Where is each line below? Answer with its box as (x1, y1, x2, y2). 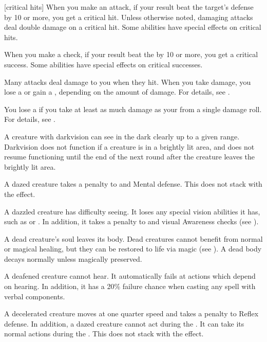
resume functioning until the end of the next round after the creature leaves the (4, 151, 255, 162)
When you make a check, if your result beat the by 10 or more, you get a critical (4, 49, 258, 60)
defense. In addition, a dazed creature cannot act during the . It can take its (4, 318, 244, 329)
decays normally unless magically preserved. (4, 253, 142, 264)
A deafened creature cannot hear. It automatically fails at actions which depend (4, 271, 256, 281)
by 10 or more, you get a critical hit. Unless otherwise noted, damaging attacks (4, 11, 253, 22)
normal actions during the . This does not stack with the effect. (4, 328, 204, 339)
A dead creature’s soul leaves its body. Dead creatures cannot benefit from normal (4, 233, 263, 244)
